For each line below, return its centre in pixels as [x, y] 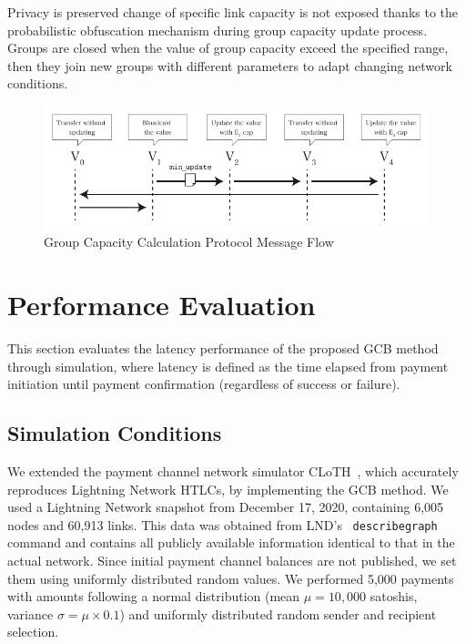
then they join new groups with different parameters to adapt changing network [230, 65]
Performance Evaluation [162, 305]
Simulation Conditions [115, 433]
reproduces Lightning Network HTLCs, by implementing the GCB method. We [228, 489]
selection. [33, 632]
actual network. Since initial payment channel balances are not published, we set [232, 560]
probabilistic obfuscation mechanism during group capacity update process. [218, 30]
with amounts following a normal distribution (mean [154, 596]
